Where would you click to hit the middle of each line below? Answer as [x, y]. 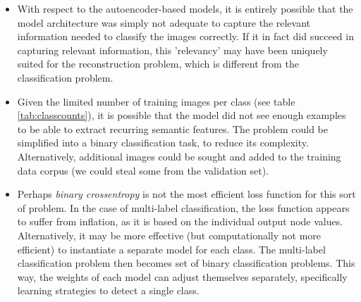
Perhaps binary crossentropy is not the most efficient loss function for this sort [186, 194]
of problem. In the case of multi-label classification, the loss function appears [183, 207]
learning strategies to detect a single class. [108, 290]
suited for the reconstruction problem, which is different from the [158, 64]
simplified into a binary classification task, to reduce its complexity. [163, 143]
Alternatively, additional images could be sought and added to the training [179, 156]
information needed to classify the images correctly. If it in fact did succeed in [185, 36]
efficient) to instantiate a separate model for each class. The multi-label [171, 249]
